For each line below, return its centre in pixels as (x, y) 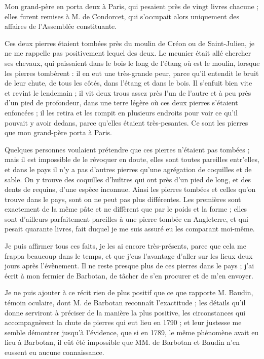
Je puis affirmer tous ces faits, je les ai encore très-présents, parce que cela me (125, 246)
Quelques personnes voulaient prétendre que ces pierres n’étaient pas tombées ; (127, 149)
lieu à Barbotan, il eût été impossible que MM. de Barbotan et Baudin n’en (122, 342)
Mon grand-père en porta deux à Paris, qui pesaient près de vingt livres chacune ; (132, 6)
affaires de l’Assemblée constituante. (61, 26)
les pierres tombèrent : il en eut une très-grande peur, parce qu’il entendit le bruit (132, 73)
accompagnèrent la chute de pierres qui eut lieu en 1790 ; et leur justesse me (123, 322)
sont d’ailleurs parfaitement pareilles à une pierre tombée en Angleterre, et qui (126, 218)
